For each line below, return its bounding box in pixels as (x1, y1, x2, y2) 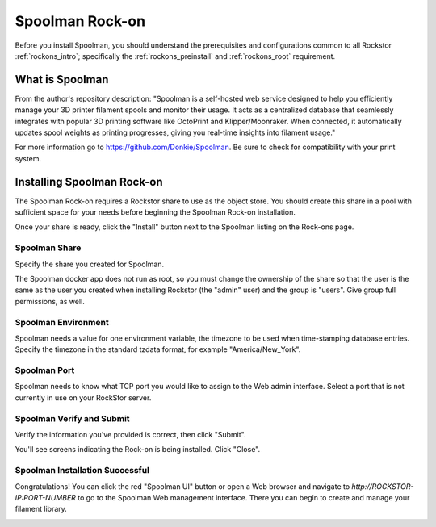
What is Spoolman (15, 73, 109, 86)
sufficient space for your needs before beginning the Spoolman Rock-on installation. (15, 207, 296, 217)
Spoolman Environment (15, 316, 109, 328)
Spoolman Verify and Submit (15, 412, 130, 424)
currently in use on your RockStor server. (15, 392, 152, 403)
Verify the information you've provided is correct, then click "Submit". (15, 430, 246, 439)
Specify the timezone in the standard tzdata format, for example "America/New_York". (15, 345, 301, 354)
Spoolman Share (15, 242, 82, 253)
